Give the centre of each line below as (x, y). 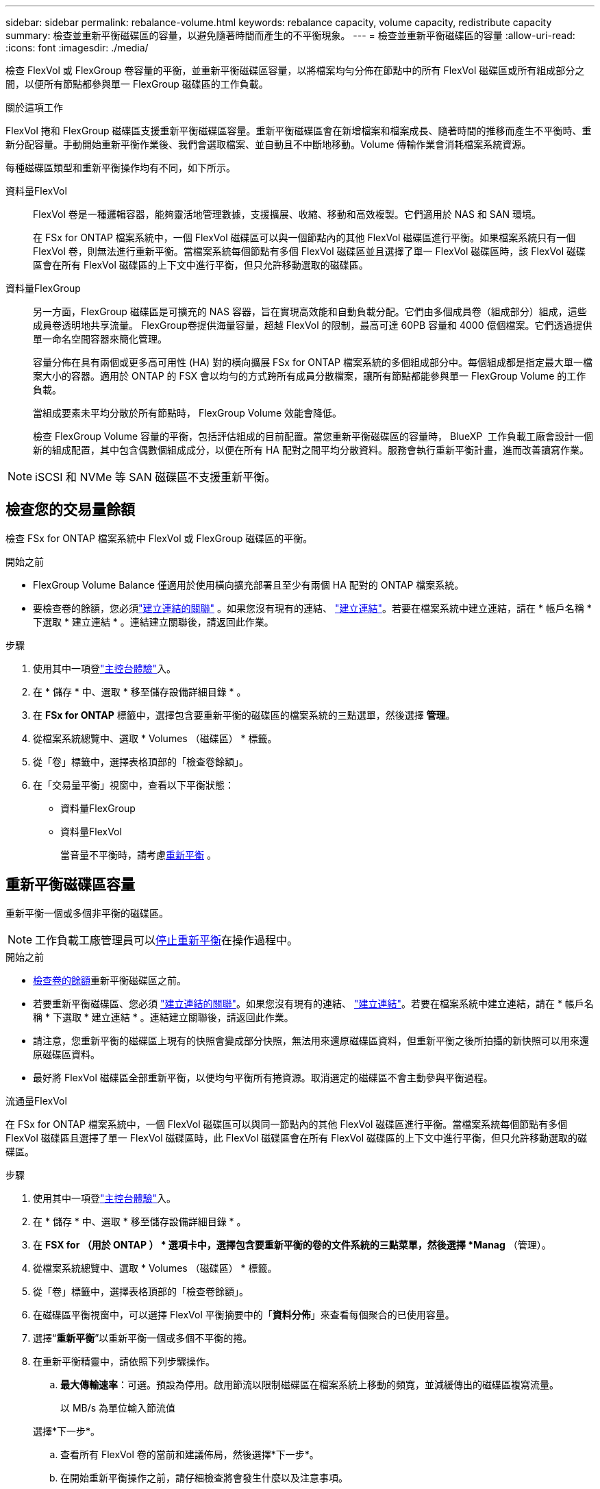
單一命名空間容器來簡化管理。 (100, 339)
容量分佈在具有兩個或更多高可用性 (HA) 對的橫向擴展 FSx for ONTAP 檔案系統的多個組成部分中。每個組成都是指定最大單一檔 (313, 362)
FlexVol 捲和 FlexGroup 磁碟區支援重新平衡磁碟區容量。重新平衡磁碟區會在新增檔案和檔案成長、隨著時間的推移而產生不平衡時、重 (299, 131)
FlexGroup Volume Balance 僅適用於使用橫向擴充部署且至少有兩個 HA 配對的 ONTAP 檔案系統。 (249, 584)
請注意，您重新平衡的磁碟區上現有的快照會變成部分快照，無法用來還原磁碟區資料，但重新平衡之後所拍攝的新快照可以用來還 (311, 1040)
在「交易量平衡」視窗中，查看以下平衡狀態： (134, 785)
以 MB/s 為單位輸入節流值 (118, 1407)
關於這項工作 (34, 107)
